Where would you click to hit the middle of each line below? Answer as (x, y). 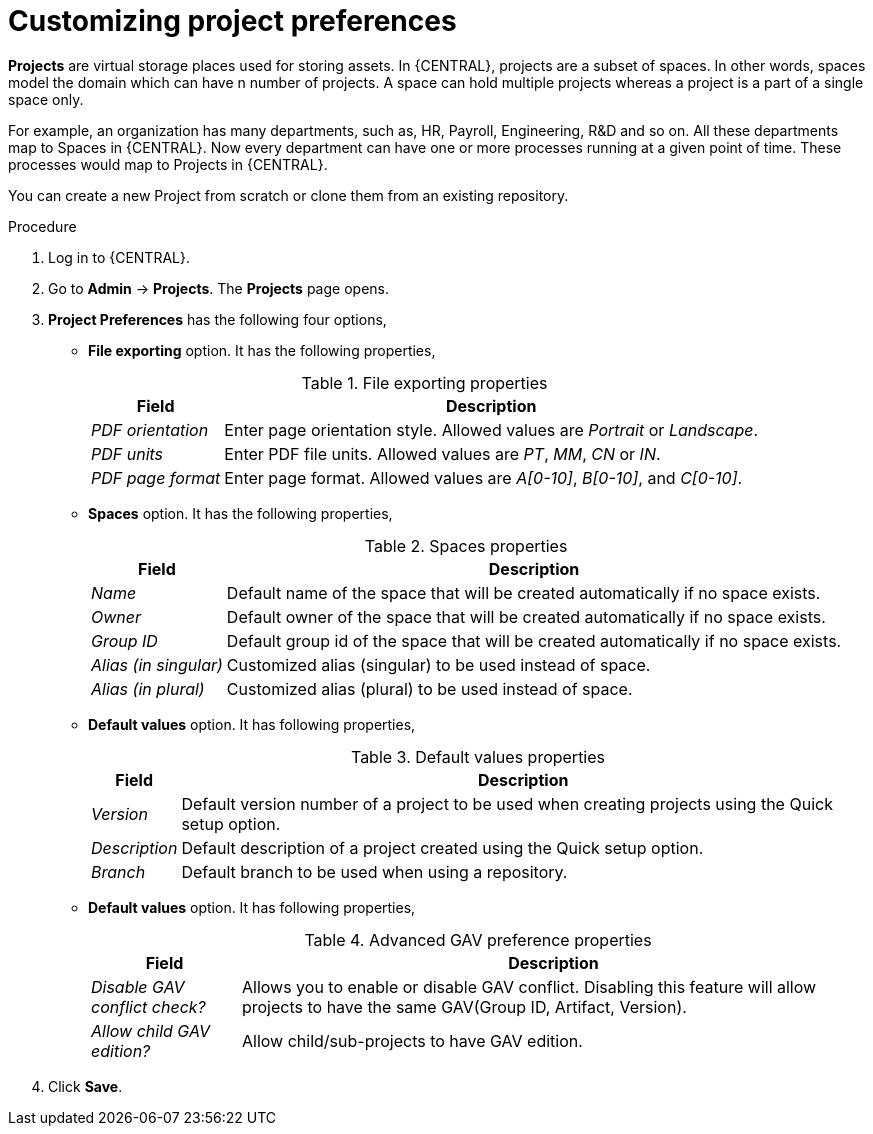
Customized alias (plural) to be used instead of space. (429, 688)
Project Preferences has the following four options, (217, 319)
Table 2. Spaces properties (466, 545)
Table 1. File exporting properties (424, 382)
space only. (46, 99)
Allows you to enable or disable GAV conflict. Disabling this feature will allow (529, 986)
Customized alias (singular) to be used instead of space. (438, 664)
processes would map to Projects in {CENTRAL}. (168, 164)
